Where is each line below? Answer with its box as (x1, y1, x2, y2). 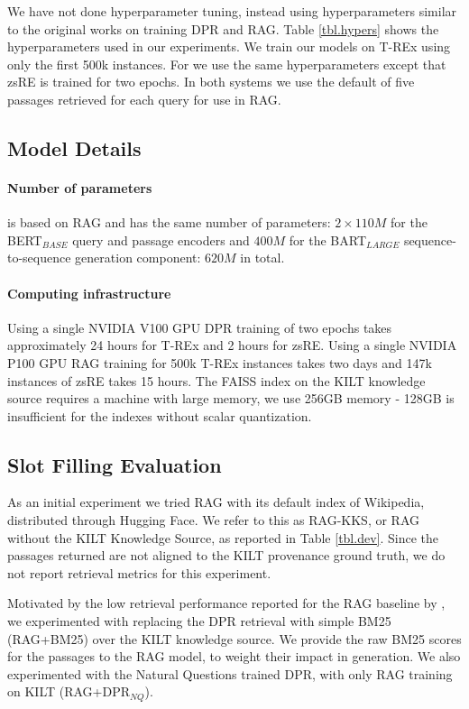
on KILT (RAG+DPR (7, 682, 131, 701)
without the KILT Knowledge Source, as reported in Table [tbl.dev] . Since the (7, 528, 438, 547)
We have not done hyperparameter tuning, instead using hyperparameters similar (7, 2, 457, 20)
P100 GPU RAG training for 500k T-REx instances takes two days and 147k (7, 353, 432, 372)
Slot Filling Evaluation (7, 450, 222, 478)
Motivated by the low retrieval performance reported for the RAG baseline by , (7, 594, 446, 612)
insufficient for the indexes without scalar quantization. (7, 406, 312, 425)
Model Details (7, 134, 142, 161)
